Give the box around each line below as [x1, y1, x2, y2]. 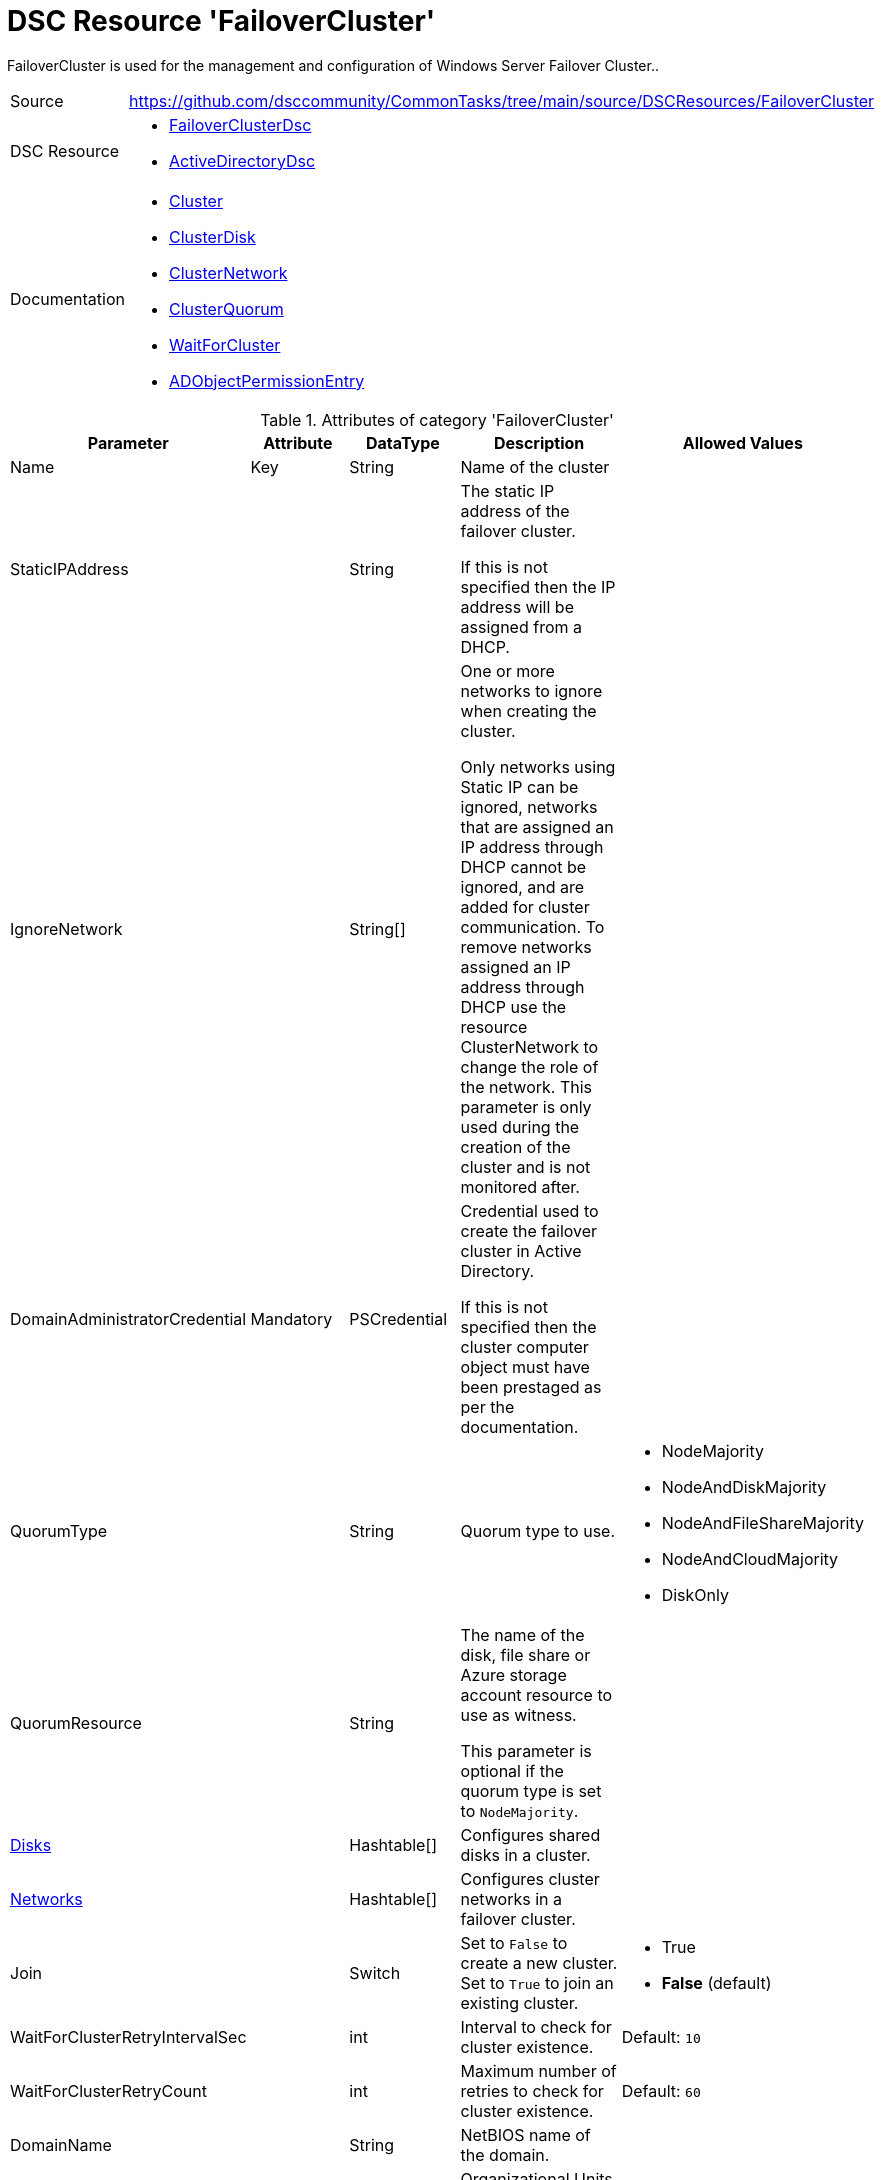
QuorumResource [10, 1712, 142, 1733]
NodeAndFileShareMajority [661, 1512, 864, 1533]
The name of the [460, 1624, 585, 1645]
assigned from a [460, 616, 582, 637]
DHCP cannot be [460, 856, 587, 877]
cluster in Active [460, 1240, 582, 1261]
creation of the [460, 1136, 571, 1157]
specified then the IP [460, 576, 616, 597]
